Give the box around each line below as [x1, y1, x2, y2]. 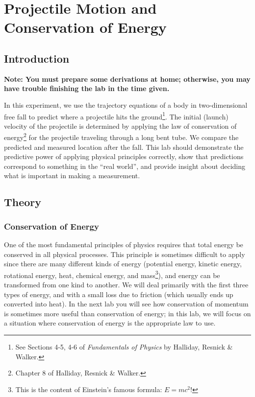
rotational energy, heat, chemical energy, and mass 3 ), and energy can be [4, 268, 220, 280]
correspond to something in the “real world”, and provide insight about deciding [4, 161, 246, 171]
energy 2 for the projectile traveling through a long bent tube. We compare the [4, 131, 239, 142]
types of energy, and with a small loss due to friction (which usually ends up [4, 289, 233, 299]
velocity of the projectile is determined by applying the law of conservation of [4, 120, 237, 131]
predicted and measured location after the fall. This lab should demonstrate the [4, 141, 244, 152]
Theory [4, 194, 42, 210]
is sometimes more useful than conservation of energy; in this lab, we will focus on [4, 308, 251, 318]
